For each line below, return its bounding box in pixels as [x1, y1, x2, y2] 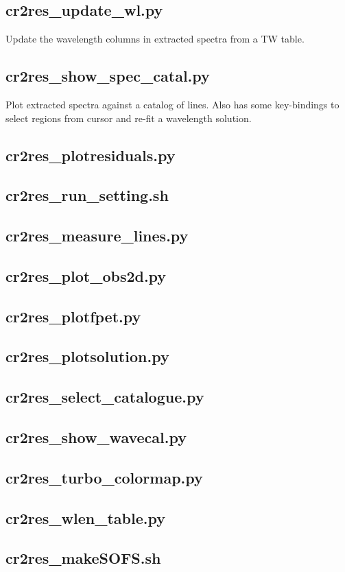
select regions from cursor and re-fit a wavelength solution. [5, 110, 252, 125]
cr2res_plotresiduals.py [5, 144, 176, 165]
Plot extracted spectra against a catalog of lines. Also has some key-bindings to [5, 97, 340, 111]
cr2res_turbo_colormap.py [5, 466, 203, 488]
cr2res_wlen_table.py [5, 507, 165, 528]
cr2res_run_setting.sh [5, 184, 169, 206]
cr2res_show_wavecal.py [5, 427, 187, 448]
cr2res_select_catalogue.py [5, 386, 204, 407]
